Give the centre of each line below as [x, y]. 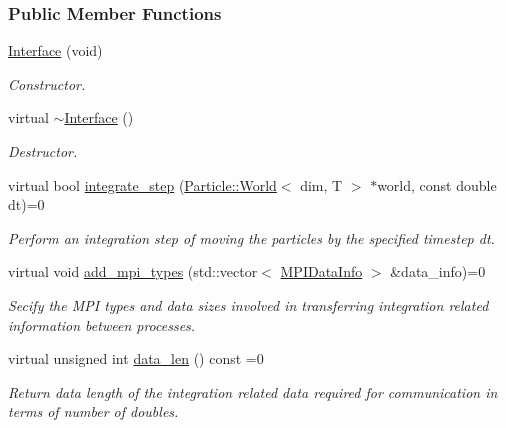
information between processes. [102, 324]
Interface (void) [55, 50]
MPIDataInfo [321, 271]
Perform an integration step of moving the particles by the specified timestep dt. [251, 237]
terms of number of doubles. [93, 411]
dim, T [321, 184]
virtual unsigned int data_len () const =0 [136, 358]
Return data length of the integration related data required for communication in [253, 391]
